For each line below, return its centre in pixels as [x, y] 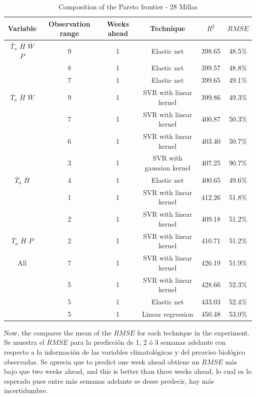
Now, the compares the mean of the [58, 332]
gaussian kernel [168, 168]
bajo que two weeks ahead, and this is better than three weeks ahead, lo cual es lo [128, 371]
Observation [69, 23]
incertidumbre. [26, 390]
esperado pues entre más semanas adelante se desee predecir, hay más [109, 380]
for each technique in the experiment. [193, 332]
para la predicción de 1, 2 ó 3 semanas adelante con [148, 342]
